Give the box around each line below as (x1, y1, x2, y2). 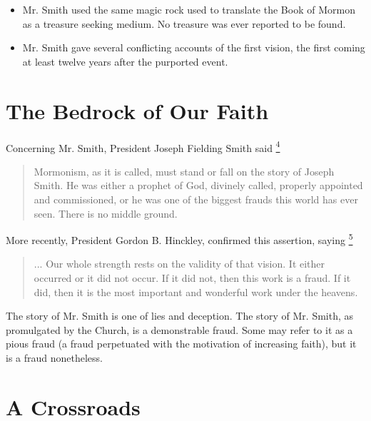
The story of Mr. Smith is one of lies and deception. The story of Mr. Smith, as (6, 308, 354, 323)
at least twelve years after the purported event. (22, 54, 228, 69)
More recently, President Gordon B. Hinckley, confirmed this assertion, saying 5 (6, 230, 353, 247)
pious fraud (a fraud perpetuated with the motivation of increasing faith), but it (6, 336, 357, 351)
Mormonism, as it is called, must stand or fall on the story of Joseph (34, 163, 335, 178)
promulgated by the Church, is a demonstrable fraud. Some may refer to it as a (6, 322, 353, 337)
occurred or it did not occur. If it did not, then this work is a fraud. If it (34, 270, 351, 285)
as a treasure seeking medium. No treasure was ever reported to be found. (22, 16, 346, 31)
